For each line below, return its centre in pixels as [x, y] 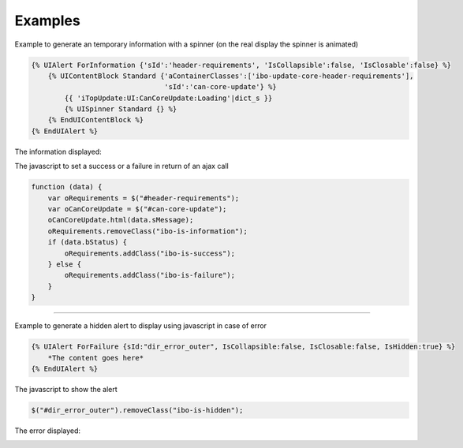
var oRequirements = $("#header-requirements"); [144, 198]
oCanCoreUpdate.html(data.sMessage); [121, 220]
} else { [65, 264]
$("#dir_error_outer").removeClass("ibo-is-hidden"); [137, 410]
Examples [47, 21]
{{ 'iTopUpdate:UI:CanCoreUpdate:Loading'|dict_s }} [168, 98]
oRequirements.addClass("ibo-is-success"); [150, 253]
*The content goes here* [96, 358]
